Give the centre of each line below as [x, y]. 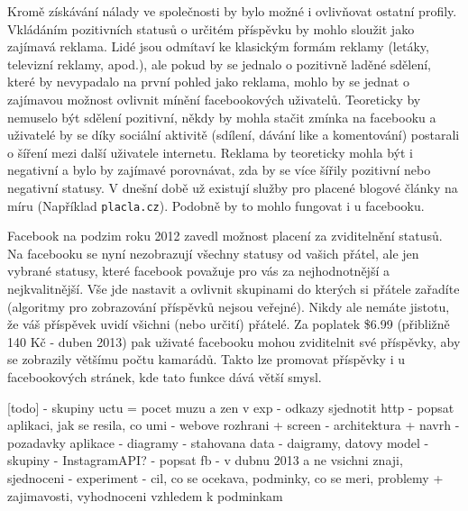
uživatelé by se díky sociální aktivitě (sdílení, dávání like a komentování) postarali [234, 135]
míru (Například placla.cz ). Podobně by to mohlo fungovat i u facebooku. [216, 205]
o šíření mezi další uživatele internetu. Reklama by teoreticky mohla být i [210, 152]
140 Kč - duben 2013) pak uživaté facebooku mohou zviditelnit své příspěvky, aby [234, 341]
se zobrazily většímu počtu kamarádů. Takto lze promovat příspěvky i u [206, 359]
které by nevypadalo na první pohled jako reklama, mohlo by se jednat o [208, 82]
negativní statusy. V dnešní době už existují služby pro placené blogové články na [233, 187]
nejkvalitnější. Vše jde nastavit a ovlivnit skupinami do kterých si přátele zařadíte [234, 288]
